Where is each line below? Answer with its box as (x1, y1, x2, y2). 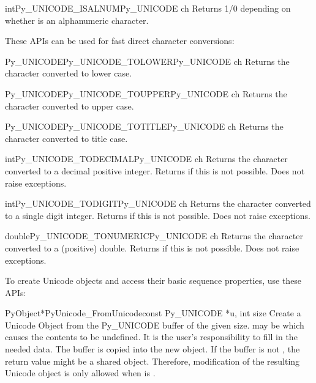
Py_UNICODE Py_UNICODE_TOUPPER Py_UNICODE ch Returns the (5, 87, 287, 100)
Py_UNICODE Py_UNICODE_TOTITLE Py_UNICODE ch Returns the (5, 120, 284, 133)
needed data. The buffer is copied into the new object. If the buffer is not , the (5, 343, 300, 355)
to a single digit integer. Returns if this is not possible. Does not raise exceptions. (5, 209, 310, 221)
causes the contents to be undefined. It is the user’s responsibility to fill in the (5, 330, 298, 343)
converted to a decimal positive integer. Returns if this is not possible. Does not (5, 164, 305, 177)
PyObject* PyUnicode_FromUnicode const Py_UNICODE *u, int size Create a (5, 307, 301, 319)
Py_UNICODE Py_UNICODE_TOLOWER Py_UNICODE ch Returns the (5, 54, 290, 67)
